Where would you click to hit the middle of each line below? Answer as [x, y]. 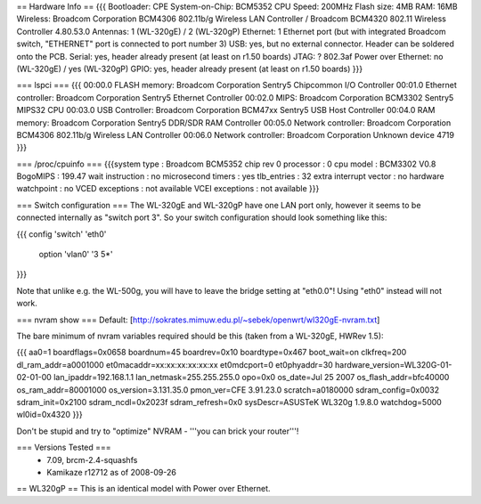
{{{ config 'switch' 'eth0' [61, 234]
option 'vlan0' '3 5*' [76, 255]
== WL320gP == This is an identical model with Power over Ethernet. [143, 489]
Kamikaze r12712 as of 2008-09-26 [112, 472]
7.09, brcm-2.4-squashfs [92, 459]
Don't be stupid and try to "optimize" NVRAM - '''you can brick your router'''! [158, 431]
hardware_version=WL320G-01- [393, 364]
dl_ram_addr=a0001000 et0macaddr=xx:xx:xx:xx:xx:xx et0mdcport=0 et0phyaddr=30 [175, 364]
